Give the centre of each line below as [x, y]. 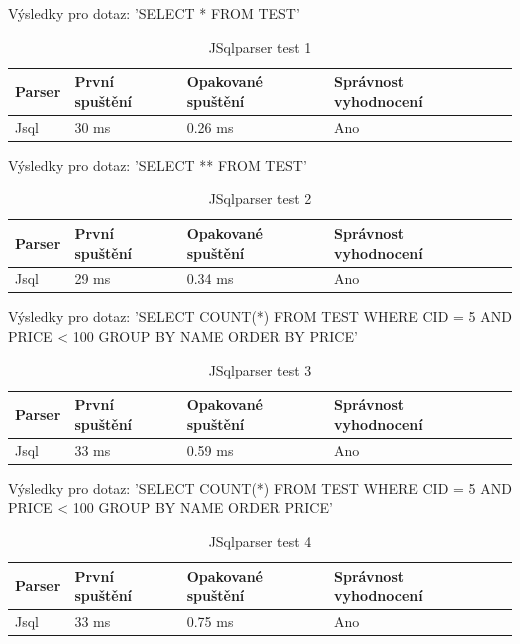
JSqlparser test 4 [260, 540]
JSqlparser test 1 [260, 46]
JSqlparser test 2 [260, 198]
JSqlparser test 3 [260, 369]
